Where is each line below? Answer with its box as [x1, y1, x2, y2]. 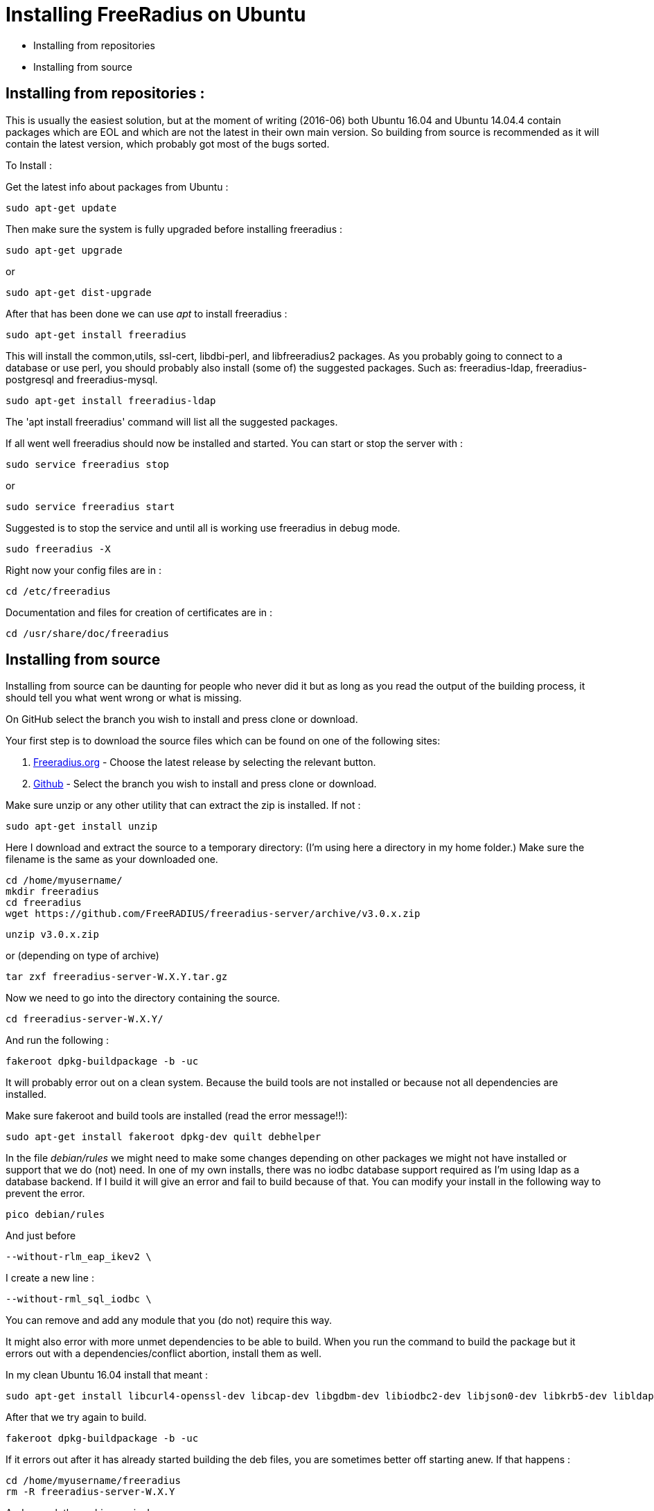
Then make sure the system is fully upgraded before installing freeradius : [6, 222, 342, 235]
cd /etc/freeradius [6, 585, 111, 597]
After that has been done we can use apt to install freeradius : [6, 307, 288, 320]
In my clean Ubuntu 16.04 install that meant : [6, 1369, 209, 1381]
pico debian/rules [6, 1209, 105, 1221]
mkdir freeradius [6, 886, 99, 898]
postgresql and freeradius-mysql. [6, 373, 158, 385]
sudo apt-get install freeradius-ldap [6, 394, 216, 406]
